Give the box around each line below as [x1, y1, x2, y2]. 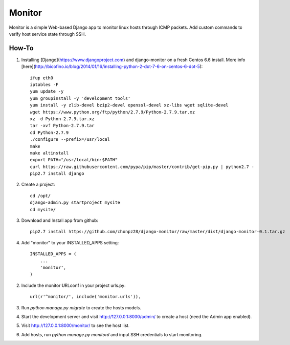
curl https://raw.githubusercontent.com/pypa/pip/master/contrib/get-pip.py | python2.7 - [30, 164, 254, 170]
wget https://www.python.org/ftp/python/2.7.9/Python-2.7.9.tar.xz [30, 109, 195, 115]
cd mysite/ [30, 207, 56, 212]
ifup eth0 [30, 75, 53, 81]
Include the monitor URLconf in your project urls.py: [21, 282, 126, 288]
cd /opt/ [30, 193, 51, 198]
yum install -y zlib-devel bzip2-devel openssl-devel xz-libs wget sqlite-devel [30, 103, 229, 108]
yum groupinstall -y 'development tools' [30, 95, 131, 101]
